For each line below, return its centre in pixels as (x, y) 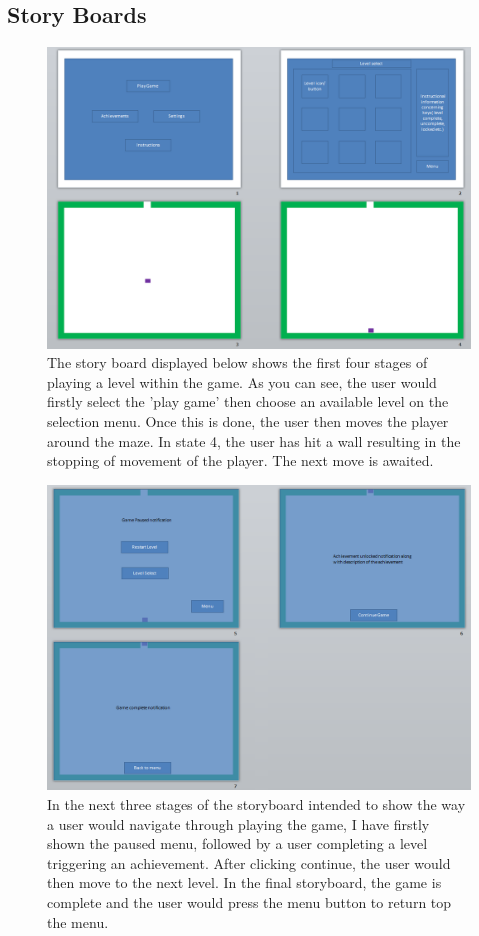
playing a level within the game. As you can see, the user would (242, 381)
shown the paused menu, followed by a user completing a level (237, 843)
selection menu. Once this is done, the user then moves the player (248, 421)
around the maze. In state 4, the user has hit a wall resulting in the (254, 440)
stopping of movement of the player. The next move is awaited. (240, 460)
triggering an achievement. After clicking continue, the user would (249, 862)
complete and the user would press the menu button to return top (249, 901)
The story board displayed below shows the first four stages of (237, 362)
